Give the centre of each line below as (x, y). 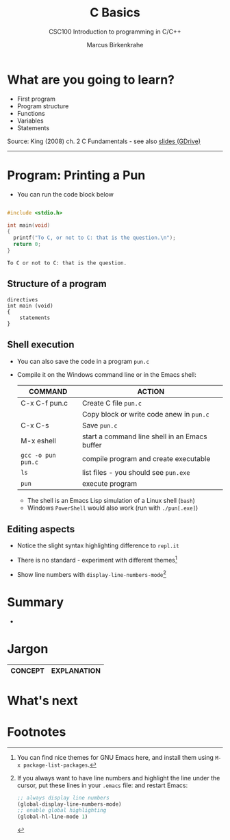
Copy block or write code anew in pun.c (146, 414)
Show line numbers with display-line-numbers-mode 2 (91, 573)
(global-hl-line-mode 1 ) (52, 817)
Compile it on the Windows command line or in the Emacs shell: (106, 374)
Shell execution (41, 345)
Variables (30, 121)
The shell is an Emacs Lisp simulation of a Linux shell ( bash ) (111, 500)
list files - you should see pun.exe (136, 472)
